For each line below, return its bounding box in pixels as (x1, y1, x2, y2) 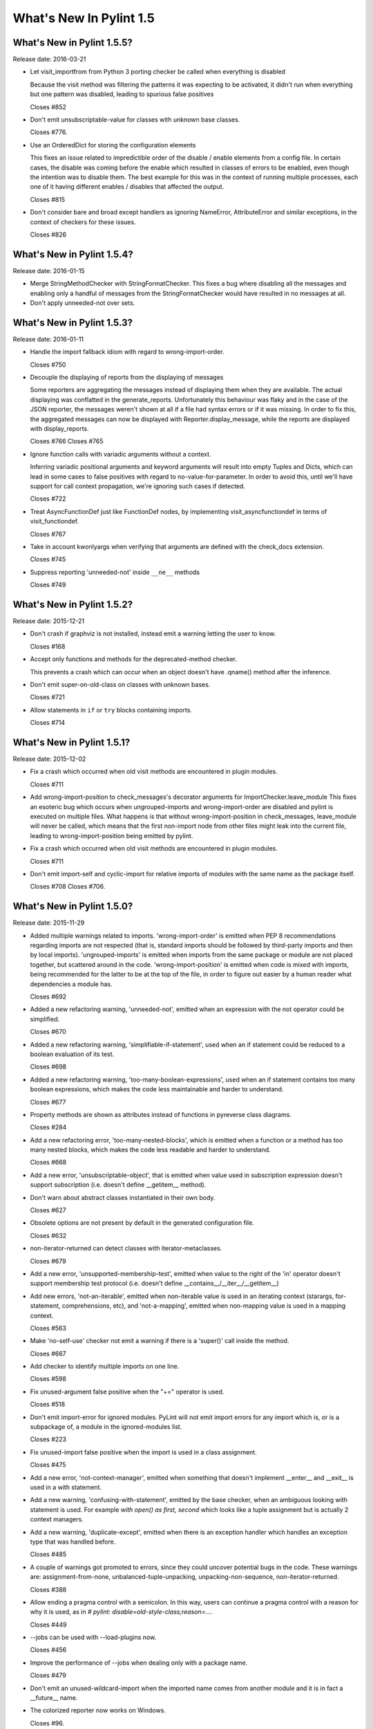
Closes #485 (30, 1550, 67, 1559)
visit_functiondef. (30, 517, 79, 526)
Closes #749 (30, 581, 66, 589)
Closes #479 (30, 1671, 67, 1680)
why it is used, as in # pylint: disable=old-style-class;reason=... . (30, 1608, 213, 1616)
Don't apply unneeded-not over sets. (30, 299, 135, 307)
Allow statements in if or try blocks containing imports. (30, 705, 193, 714)
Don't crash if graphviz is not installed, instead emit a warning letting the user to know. (30, 629, 276, 638)
